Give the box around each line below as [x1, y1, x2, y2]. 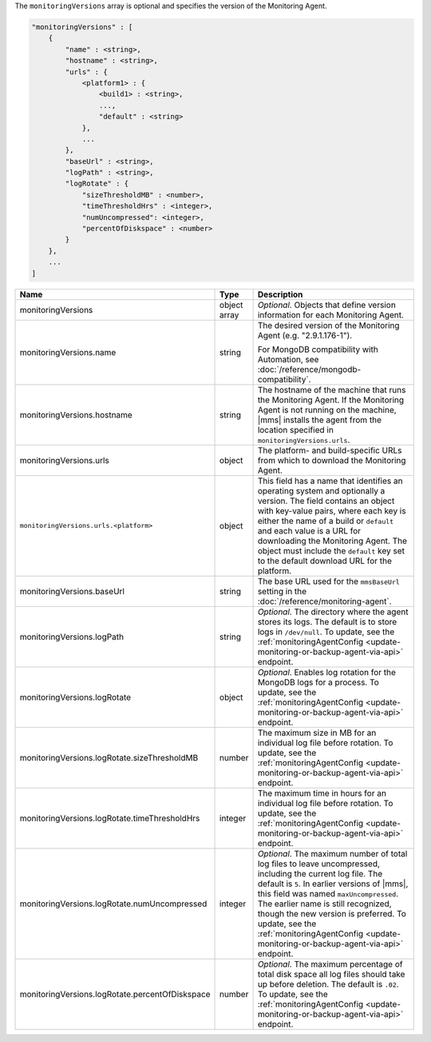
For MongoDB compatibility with [257, 344, 378, 355]
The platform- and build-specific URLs [257, 445, 402, 456]
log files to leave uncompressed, [257, 858, 381, 869]
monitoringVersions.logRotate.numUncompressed [19, 898, 208, 909]
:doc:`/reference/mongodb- [257, 364, 362, 375]
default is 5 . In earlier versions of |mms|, [257, 878, 409, 889]
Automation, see [257, 353, 319, 365]
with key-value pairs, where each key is [257, 505, 406, 516]
